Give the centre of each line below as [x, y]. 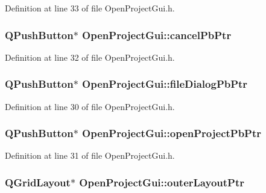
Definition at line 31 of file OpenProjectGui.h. [90, 155]
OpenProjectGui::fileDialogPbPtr [165, 84]
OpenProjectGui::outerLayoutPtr [162, 182]
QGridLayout [38, 182]
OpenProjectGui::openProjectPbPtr [172, 133]
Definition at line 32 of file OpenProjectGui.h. [90, 57]
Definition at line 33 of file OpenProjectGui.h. [90, 8]
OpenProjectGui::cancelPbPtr [157, 35]
